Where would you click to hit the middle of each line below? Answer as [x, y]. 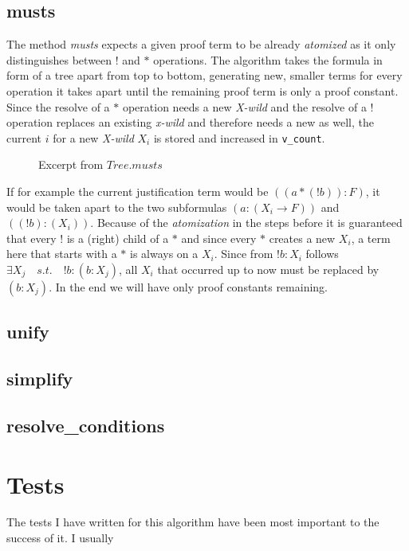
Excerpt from [71, 164]
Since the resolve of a [58, 106]
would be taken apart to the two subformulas [117, 207]
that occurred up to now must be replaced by [268, 269]
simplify [40, 379]
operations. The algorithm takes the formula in [268, 59]
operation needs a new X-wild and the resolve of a [244, 106]
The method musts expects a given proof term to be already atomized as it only [201, 44]
